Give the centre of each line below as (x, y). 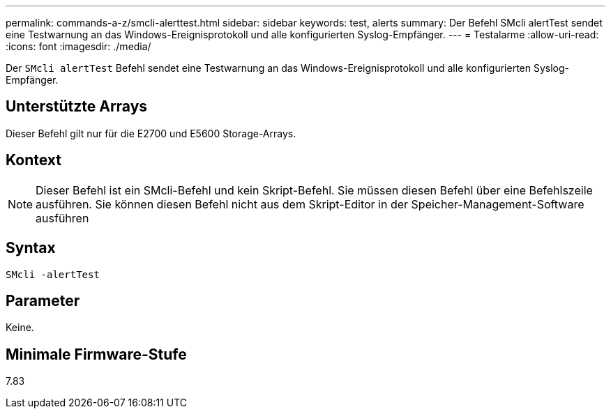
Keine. (20, 328)
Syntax (31, 248)
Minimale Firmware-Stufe (96, 354)
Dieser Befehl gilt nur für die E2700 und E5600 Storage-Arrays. (151, 133)
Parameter (43, 300)
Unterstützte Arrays (77, 107)
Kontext (33, 160)
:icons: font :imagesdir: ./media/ (78, 46)
